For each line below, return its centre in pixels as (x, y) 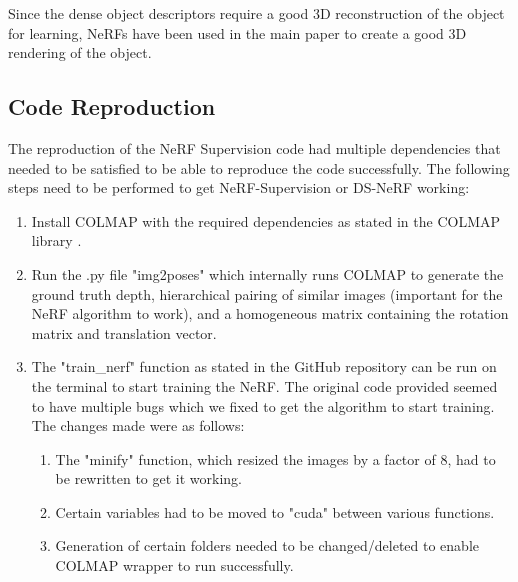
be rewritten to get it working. (148, 478)
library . (56, 240)
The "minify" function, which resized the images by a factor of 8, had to (275, 458)
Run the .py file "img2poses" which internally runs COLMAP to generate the (267, 273)
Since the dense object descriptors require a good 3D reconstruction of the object (256, 13)
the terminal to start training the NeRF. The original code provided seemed (264, 385)
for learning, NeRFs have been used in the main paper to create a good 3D (237, 32)
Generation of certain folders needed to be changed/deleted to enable (267, 545)
